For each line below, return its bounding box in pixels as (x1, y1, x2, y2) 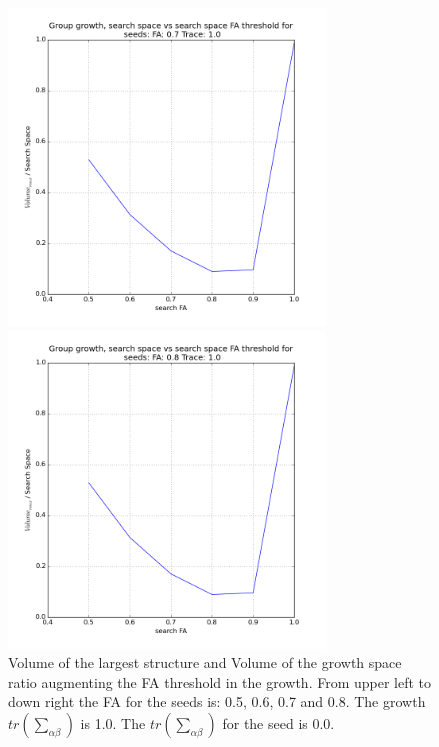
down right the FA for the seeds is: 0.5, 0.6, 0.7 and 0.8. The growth (8, 691, 426, 712)
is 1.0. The (80, 712, 146, 733)
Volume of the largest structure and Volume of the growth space (8, 652, 402, 673)
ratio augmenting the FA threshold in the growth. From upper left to (8, 671, 432, 692)
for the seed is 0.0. (222, 712, 335, 733)
